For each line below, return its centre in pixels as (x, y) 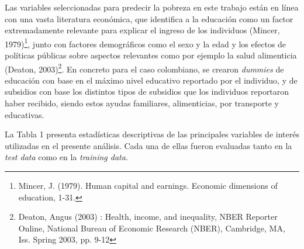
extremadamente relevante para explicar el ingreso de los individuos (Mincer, (142, 30)
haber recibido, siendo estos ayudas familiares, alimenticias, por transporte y (142, 103)
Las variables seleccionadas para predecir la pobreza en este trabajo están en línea (152, 7)
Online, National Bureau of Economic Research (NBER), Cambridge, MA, (152, 228)
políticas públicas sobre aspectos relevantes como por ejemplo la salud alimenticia (151, 55)
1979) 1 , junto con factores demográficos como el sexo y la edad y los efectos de (146, 43)
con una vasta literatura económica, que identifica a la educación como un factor (149, 18)
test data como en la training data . (66, 157)
